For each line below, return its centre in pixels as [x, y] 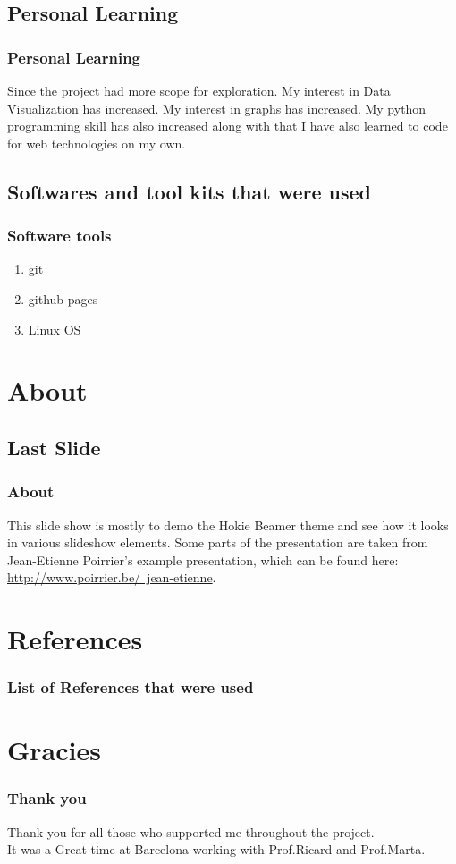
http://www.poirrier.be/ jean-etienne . [112, 577]
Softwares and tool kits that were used [189, 191]
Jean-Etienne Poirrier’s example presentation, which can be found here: [203, 559]
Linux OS [55, 329]
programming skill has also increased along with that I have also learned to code [228, 126]
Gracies [54, 750]
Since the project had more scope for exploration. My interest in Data [199, 90]
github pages [63, 298]
